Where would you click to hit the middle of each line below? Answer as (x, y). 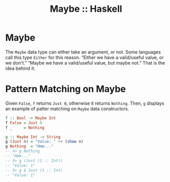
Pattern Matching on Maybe (66, 89)
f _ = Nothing (25, 128)
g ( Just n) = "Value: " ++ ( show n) (44, 141)
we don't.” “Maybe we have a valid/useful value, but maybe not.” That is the (85, 63)
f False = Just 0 (24, 123)
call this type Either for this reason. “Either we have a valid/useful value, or (84, 57)
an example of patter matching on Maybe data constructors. (67, 109)
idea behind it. (20, 68)
